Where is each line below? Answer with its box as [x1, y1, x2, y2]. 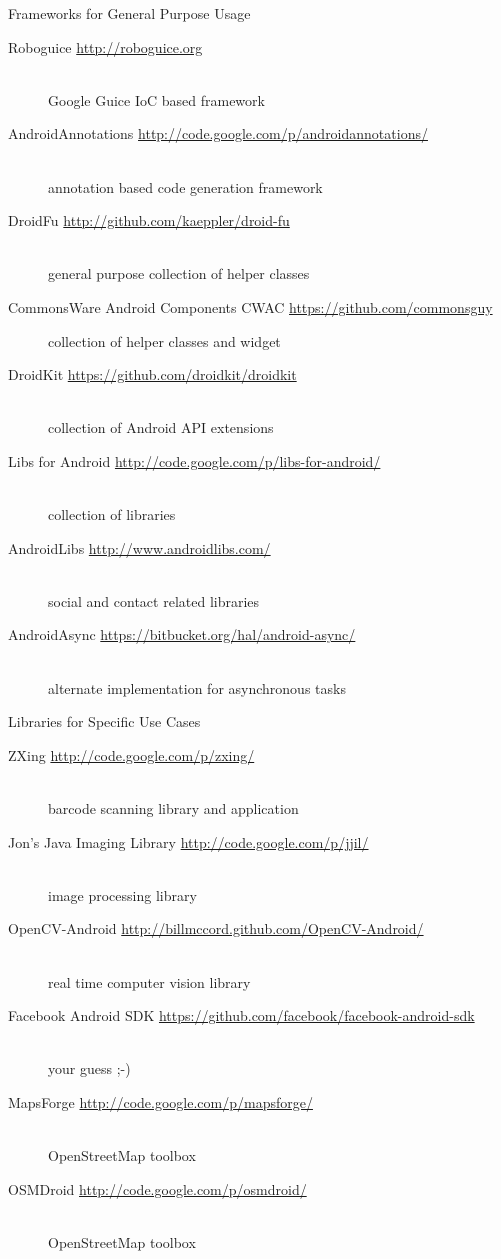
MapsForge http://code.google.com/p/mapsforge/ [8, 1091, 313, 1112]
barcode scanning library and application [48, 798, 299, 819]
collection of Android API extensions [48, 417, 274, 438]
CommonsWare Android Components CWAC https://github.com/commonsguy [8, 296, 493, 317]
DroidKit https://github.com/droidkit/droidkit [8, 364, 297, 385]
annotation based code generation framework [48, 176, 323, 197]
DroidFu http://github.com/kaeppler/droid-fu [8, 210, 290, 231]
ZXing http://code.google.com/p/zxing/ [8, 744, 255, 765]
